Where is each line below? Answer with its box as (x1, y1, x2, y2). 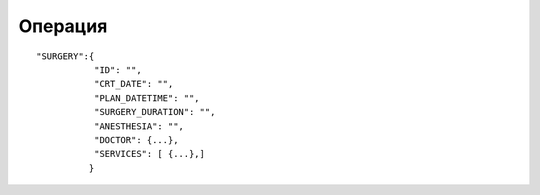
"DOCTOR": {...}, (93, 134, 179, 145)
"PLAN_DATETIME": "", (93, 92, 200, 104)
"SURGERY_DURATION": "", (93, 106, 216, 118)
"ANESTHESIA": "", (93, 120, 185, 132)
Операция (18, 15, 108, 37)
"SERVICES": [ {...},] (93, 148, 205, 160)
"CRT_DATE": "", (93, 78, 174, 90)
